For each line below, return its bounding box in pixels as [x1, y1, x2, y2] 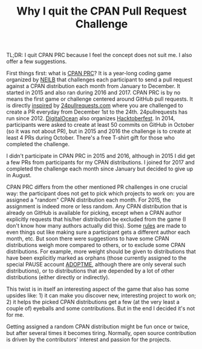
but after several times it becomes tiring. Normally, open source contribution [6, 330, 197, 337]
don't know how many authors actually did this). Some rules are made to [6, 222, 187, 229]
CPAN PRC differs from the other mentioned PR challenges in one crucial [6, 183, 187, 191]
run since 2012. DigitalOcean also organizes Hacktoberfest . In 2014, [6, 115, 175, 122]
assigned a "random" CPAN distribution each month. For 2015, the [6, 196, 171, 204]
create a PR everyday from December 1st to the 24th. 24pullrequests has [6, 108, 188, 116]
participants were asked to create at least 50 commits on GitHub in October [6, 121, 195, 129]
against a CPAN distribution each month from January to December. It [6, 83, 180, 90]
